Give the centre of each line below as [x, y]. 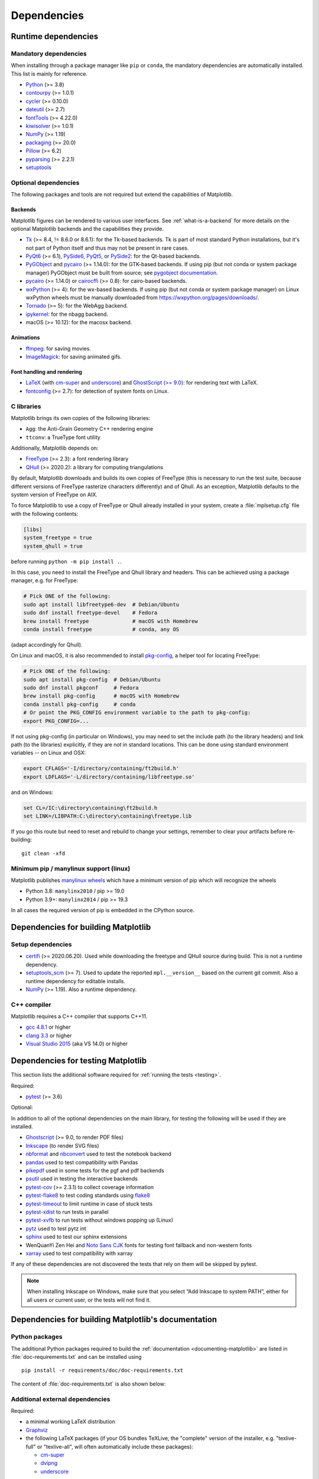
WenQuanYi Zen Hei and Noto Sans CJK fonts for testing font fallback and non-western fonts [139, 1245]
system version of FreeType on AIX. [54, 495]
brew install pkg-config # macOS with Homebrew [101, 696]
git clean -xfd [43, 853]
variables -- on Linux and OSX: [48, 753]
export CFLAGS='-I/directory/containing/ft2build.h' [101, 768]
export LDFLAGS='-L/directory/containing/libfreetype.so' [109, 777]
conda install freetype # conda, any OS [101, 629]
